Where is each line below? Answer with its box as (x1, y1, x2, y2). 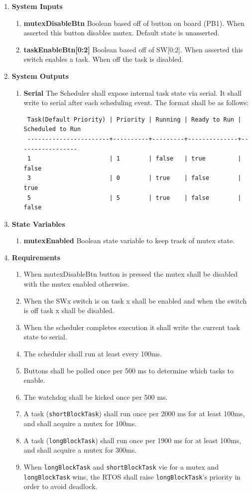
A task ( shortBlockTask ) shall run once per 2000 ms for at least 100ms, (23, 408, 245, 419)
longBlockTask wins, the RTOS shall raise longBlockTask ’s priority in (23, 471, 241, 482)
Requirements (11, 252, 61, 262)
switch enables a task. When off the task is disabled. (23, 54, 184, 64)
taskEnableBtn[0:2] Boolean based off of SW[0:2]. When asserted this (23, 44, 243, 54)
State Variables (11, 218, 65, 229)
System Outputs (11, 70, 69, 81)
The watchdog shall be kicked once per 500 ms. (23, 391, 168, 402)
